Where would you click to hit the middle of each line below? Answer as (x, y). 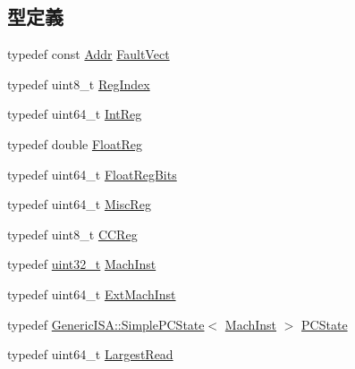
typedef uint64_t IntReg (75, 114)
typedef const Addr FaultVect (89, 54)
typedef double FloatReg (75, 143)
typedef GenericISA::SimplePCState (106, 324)
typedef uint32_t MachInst (82, 264)
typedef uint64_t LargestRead (90, 354)
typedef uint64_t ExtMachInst (92, 294)
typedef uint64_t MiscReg (79, 204)
